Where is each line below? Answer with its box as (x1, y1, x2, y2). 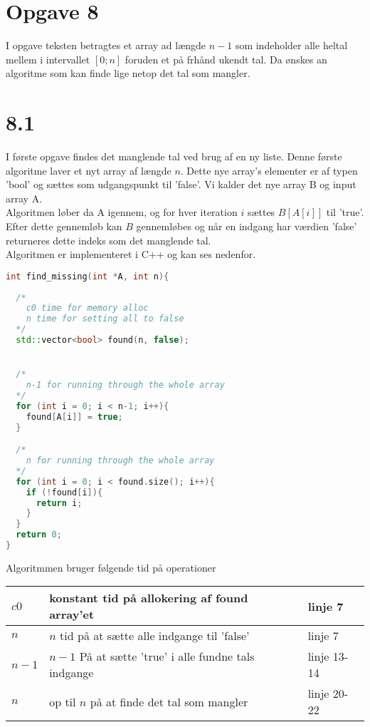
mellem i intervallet (6, 51, 90, 66)
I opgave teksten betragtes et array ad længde (6, 38, 206, 53)
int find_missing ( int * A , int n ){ (6, 271, 169, 282)
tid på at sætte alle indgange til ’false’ (60, 627, 250, 644)
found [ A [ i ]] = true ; (26, 411, 123, 422)
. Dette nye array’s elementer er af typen (180, 163, 358, 177)
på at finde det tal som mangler (90, 693, 248, 710)
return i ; (36, 497, 83, 508)
